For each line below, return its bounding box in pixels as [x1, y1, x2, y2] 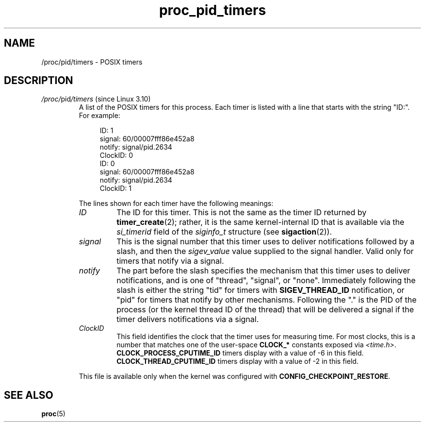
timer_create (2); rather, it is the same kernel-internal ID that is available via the [116, 217, 405, 227]
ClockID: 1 [99, 184, 132, 193]
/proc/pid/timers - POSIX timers [41, 57, 143, 66]
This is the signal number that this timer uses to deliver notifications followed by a [116, 237, 415, 247]
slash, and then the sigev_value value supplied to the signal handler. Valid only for [116, 246, 414, 256]
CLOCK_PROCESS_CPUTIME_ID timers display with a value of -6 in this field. [116, 349, 364, 358]
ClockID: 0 [99, 151, 133, 160]
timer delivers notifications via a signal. [116, 314, 259, 324]
